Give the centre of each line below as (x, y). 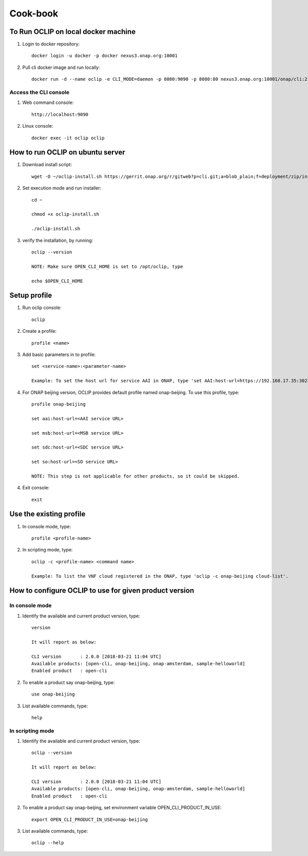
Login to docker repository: (51, 44)
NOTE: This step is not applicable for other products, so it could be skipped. (136, 476)
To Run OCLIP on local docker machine (73, 32)
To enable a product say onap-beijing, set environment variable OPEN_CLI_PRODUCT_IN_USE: (122, 808)
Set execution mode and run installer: (62, 188)
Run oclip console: (42, 308)
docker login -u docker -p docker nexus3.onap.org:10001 (105, 56)
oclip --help (48, 843)
